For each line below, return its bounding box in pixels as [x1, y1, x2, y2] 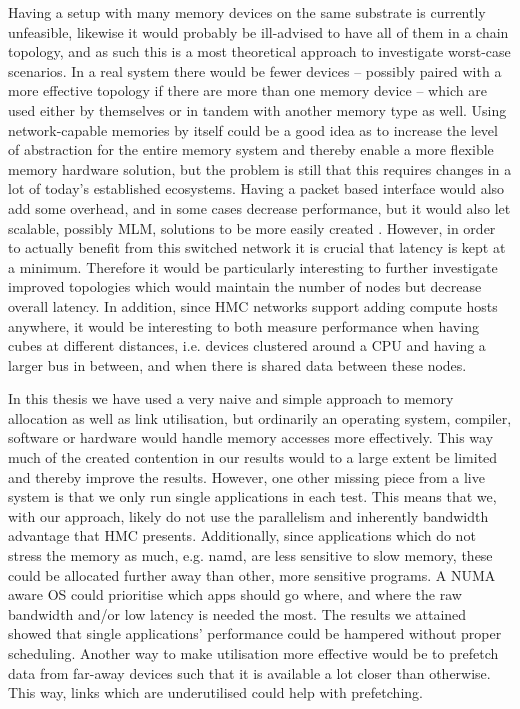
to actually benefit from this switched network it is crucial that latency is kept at [8, 237, 506, 258]
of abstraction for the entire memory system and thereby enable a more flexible [8, 139, 494, 160]
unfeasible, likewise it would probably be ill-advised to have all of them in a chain [8, 21, 509, 42]
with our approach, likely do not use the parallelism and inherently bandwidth [8, 505, 489, 526]
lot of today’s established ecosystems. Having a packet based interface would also [8, 178, 505, 199]
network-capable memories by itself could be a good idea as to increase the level [8, 119, 498, 140]
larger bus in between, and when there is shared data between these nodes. [8, 354, 467, 375]
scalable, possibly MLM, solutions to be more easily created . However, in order [8, 217, 496, 238]
